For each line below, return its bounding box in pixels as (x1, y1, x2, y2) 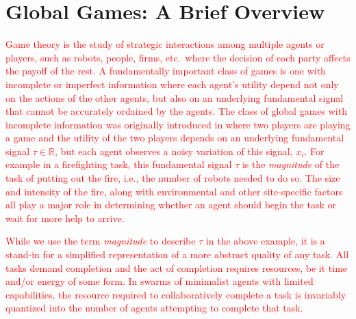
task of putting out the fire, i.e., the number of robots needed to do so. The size (5, 171, 340, 185)
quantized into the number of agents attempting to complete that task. (5, 301, 303, 315)
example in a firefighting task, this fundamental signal (5, 157, 232, 171)
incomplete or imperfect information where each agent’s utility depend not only (5, 77, 339, 91)
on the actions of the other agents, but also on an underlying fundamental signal (5, 90, 344, 105)
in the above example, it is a (205, 234, 325, 248)
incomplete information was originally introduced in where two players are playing (5, 117, 351, 131)
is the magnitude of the (242, 157, 340, 171)
